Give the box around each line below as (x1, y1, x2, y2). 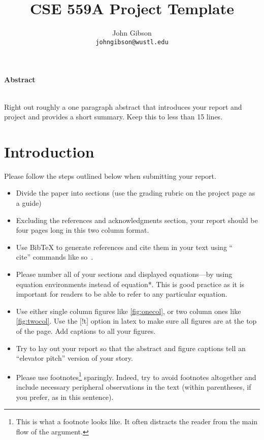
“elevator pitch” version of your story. (16, 353, 133, 363)
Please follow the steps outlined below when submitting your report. (4, 170, 216, 181)
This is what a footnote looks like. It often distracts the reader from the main (16, 416, 258, 427)
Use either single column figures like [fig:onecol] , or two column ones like (16, 305, 241, 316)
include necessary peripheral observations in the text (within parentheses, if (16, 382, 251, 392)
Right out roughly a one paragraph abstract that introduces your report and (4, 101, 242, 112)
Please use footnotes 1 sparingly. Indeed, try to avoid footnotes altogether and (16, 370, 256, 382)
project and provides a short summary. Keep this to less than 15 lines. (4, 111, 223, 122)
